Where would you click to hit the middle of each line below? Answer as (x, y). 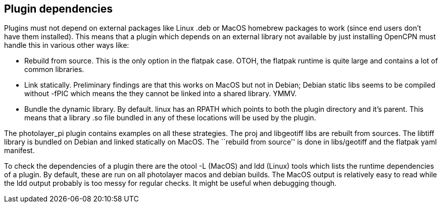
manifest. (19, 151)
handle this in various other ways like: (67, 45)
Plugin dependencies (59, 9)
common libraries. (54, 70)
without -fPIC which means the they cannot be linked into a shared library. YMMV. (161, 94)
